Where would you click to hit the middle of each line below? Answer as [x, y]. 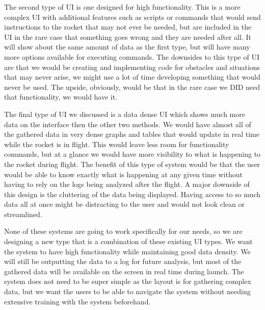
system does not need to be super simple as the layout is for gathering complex [128, 281]
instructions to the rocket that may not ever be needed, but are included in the [128, 27]
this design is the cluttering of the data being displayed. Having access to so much [132, 194]
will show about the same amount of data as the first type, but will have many [127, 47]
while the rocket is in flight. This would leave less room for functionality [117, 144]
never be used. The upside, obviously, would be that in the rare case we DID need [132, 87]
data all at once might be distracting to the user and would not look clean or [124, 204]
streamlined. [23, 214]
